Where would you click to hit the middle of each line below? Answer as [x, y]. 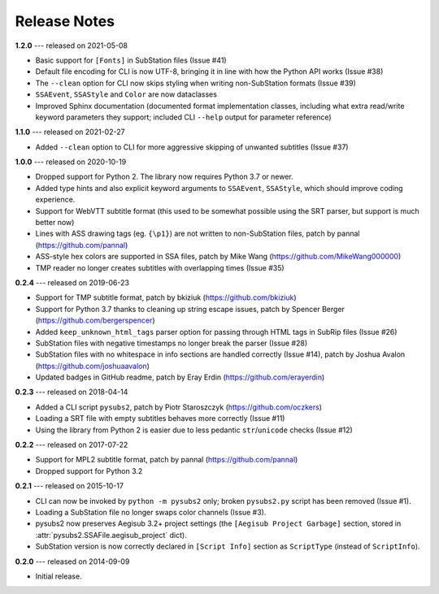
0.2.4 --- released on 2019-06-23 [72, 282]
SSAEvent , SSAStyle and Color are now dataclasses [126, 94]
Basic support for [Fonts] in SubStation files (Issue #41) [131, 60]
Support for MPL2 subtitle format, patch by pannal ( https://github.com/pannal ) [167, 460]
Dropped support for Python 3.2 [89, 470]
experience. [55, 200]
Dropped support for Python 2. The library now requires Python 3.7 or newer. [164, 177]
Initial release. [59, 576]
